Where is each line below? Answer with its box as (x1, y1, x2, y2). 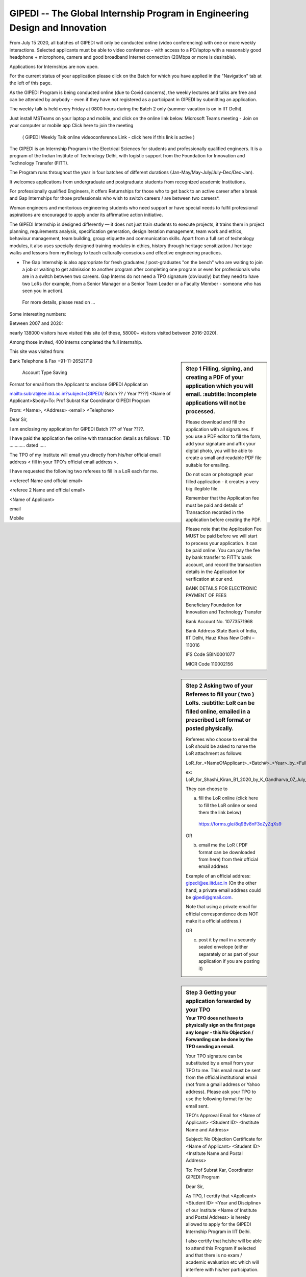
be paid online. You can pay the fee (186, 547, 260, 554)
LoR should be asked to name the (186, 743, 256, 749)
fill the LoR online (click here (198, 795, 259, 801)
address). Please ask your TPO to (186, 1089, 256, 1095)
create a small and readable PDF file (186, 455, 262, 461)
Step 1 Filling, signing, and (186, 365, 253, 372)
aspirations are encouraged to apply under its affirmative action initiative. (9, 212, 163, 218)
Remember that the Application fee (186, 495, 260, 501)
